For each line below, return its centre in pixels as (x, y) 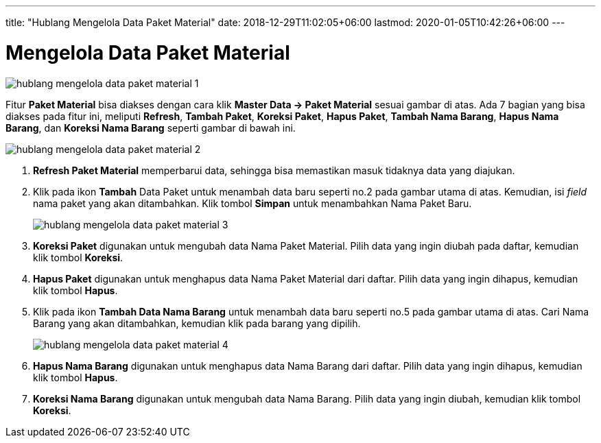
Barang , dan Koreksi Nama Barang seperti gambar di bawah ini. (151, 128)
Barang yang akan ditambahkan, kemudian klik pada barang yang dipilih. (197, 323)
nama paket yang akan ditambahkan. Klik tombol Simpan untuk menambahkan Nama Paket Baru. (252, 203)
